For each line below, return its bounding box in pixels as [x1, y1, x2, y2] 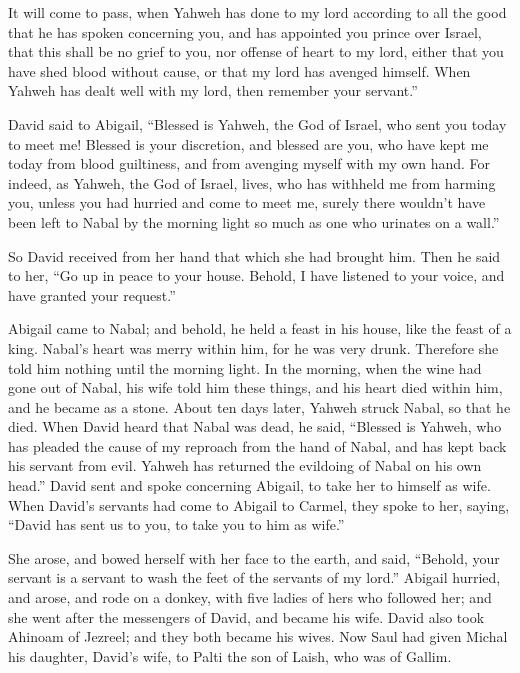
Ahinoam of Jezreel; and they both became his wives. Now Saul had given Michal [8, 626, 508, 647]
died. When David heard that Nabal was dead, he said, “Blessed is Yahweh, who [8, 416, 502, 437]
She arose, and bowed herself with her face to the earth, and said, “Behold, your [8, 547, 500, 568]
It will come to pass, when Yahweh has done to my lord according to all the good [8, 2, 507, 22]
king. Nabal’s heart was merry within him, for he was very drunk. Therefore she [8, 337, 499, 358]
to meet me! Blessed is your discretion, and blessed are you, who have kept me [8, 133, 489, 154]
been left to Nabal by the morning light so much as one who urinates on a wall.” [8, 211, 500, 232]
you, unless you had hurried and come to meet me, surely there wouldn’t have [8, 192, 486, 213]
